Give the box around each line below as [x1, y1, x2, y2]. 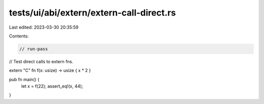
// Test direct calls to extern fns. [9, 58, 73, 64]
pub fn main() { [9, 76, 40, 82]
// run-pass [19, 46, 48, 52]
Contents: [9, 33, 29, 39]
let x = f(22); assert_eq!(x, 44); [21, 83, 83, 89]
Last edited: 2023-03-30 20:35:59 [9, 24, 79, 30]
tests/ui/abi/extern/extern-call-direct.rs [9, 7, 176, 18]
